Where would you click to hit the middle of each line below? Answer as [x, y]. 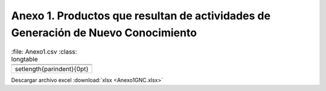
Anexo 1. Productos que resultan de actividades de [141, 16]
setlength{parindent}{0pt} [52, 69]
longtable [25, 59]
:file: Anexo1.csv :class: [44, 51]
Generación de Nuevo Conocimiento [104, 33]
